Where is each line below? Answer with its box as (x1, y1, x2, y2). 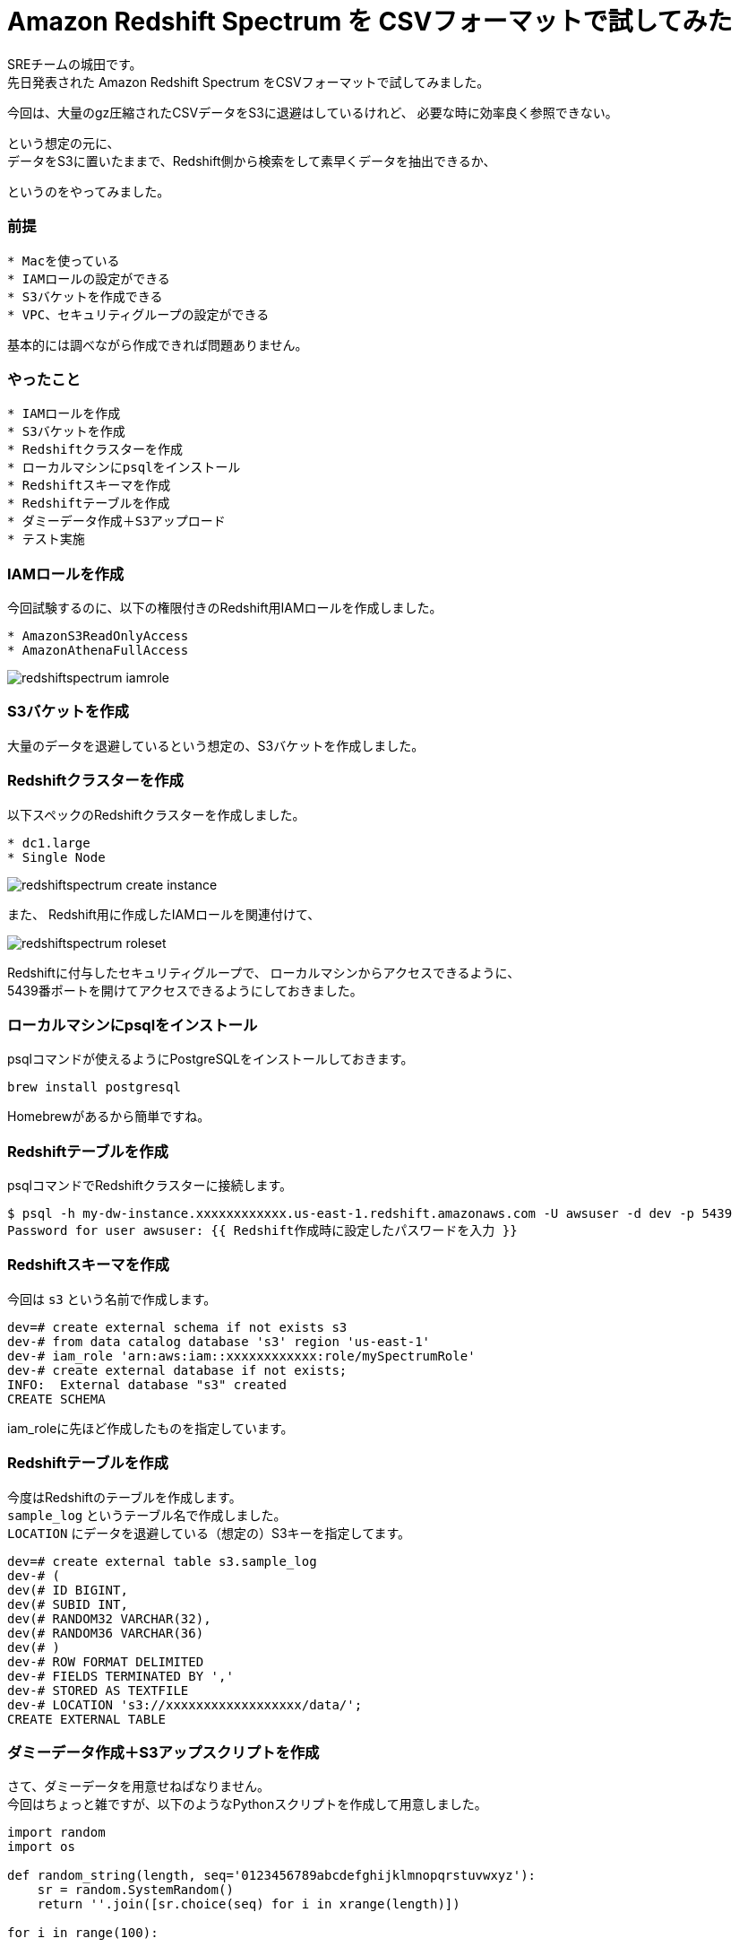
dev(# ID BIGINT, (7, 1582, 128, 1597)
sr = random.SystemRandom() (37, 1882, 234, 1898)
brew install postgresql (7, 1080, 181, 1095)
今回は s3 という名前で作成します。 (7, 1291, 217, 1307)
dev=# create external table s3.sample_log (7, 1553, 317, 1569)
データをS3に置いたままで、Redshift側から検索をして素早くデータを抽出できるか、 (7, 152, 496, 169)
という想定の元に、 (7, 135, 120, 151)
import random (7, 1825, 106, 1840)
